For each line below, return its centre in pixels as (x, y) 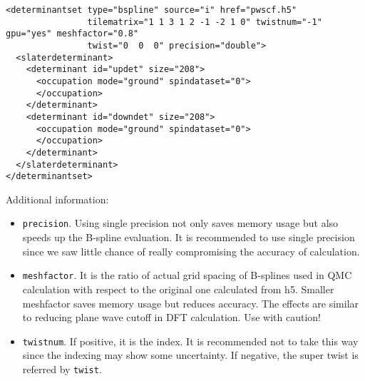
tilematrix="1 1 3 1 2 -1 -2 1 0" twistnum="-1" (205, 22)
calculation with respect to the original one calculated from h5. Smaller (178, 289)
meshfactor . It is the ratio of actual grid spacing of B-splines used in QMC (187, 275)
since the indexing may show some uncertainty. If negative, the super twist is (190, 355)
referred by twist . (62, 369)
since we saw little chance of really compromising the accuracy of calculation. (191, 251)
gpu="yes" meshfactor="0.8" (72, 34)
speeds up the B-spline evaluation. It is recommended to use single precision (189, 237)
